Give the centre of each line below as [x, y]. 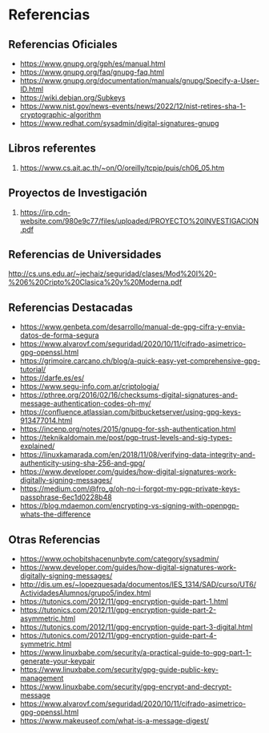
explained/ [37, 446]
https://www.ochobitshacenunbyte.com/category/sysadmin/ [119, 559]
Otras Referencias [54, 539]
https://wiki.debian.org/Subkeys [72, 97]
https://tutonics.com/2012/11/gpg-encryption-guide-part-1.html [124, 601]
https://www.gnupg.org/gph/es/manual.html [92, 63]
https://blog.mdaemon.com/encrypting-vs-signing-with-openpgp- [130, 506]
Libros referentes [52, 149]
